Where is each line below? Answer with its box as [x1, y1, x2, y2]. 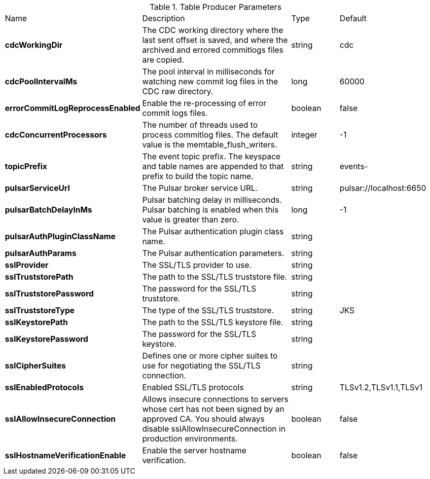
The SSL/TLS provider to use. [142, 260, 251, 270]
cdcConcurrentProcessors [5, 130, 107, 140]
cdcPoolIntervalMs [5, 76, 77, 86]
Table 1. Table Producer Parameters [149, 2, 282, 12]
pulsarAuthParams [5, 248, 76, 258]
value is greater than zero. [142, 215, 239, 224]
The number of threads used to [142, 120, 258, 130]
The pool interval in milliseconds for [142, 67, 275, 76]
